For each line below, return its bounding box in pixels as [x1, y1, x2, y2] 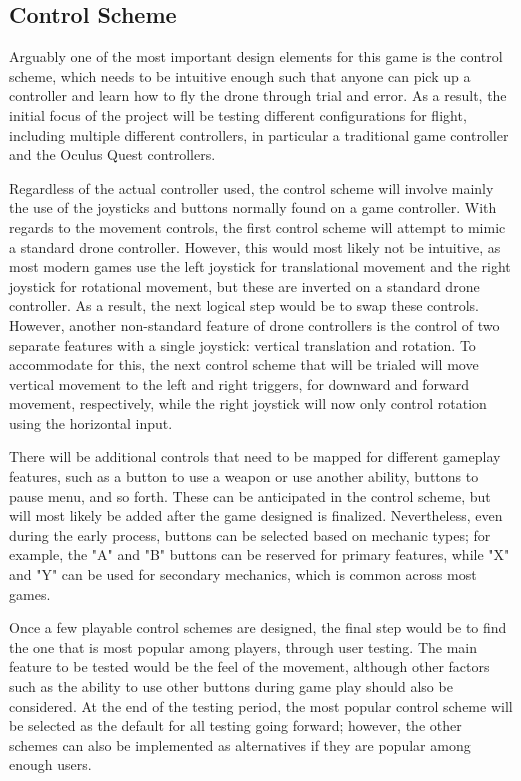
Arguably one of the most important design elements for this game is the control [9, 46, 503, 67]
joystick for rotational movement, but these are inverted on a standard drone [9, 275, 480, 296]
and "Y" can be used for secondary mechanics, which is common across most [9, 564, 477, 585]
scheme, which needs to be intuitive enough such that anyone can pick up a [9, 65, 471, 86]
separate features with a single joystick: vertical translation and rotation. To [9, 334, 476, 355]
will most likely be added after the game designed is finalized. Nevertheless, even [9, 505, 503, 526]
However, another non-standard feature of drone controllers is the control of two [9, 314, 500, 335]
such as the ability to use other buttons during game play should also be [9, 676, 453, 697]
